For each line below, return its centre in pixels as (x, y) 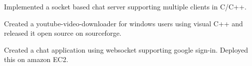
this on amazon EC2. (36, 59)
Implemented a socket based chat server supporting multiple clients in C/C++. (125, 6)
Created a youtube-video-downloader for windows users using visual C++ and (124, 23)
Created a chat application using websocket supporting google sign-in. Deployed (126, 49)
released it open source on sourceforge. (63, 33)
